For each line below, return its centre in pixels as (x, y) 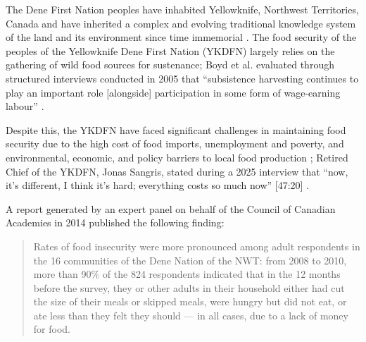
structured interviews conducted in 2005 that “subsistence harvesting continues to (182, 78)
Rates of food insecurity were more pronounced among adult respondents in (197, 246)
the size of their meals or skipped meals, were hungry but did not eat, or (190, 301)
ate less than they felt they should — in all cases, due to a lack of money (191, 315)
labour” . (25, 106)
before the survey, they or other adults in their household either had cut (189, 287)
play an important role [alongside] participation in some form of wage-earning (173, 92)
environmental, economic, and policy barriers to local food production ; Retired (177, 157)
